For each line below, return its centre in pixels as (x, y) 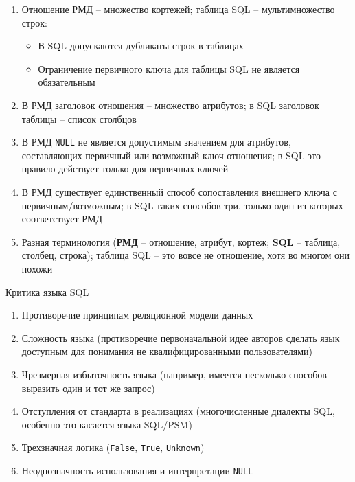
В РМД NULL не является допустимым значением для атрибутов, (156, 142)
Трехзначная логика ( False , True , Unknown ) (113, 447)
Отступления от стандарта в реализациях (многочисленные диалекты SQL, (178, 411)
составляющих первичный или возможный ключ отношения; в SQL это (171, 155)
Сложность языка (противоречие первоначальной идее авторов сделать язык (181, 337)
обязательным (67, 82)
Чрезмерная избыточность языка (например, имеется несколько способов (174, 374)
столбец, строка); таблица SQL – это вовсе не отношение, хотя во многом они (186, 255)
